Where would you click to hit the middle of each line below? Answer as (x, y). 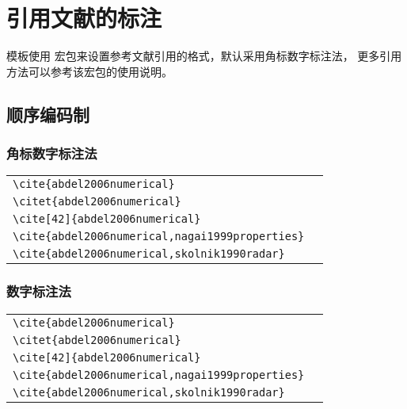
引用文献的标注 (84, 18)
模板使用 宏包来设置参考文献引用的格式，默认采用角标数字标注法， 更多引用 (204, 56)
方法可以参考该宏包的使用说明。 (89, 71)
